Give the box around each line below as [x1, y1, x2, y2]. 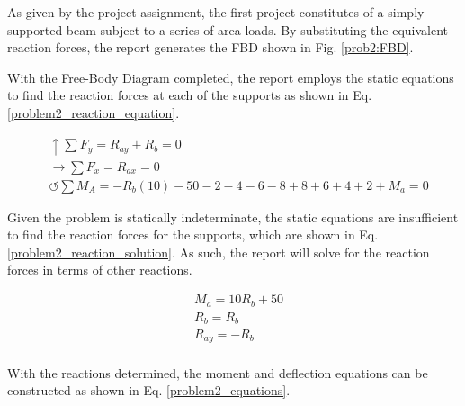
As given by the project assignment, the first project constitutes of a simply [7, 3, 425, 21]
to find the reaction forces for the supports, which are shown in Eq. [7, 225, 379, 244]
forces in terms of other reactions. [7, 260, 192, 279]
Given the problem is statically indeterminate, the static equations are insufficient [7, 207, 459, 226]
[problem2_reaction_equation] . [7, 103, 180, 122]
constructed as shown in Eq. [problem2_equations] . [7, 381, 291, 400]
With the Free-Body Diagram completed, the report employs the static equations [7, 68, 454, 86]
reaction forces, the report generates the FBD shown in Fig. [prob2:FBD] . [7, 38, 414, 57]
